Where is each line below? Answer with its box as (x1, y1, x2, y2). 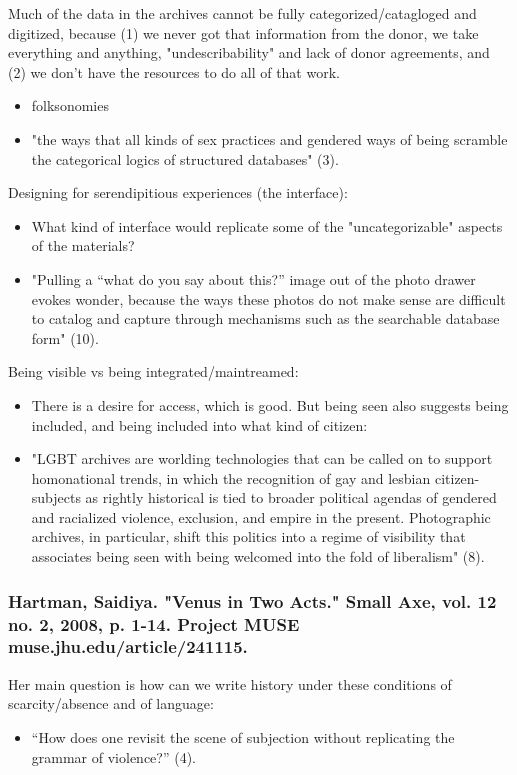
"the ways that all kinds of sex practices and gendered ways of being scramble (31, 128, 508, 149)
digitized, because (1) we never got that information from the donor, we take (8, 22, 479, 43)
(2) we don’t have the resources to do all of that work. (8, 61, 340, 82)
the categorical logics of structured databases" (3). (31, 148, 339, 169)
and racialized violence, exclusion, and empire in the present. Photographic (31, 506, 491, 527)
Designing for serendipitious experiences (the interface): (8, 182, 348, 203)
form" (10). (31, 327, 99, 348)
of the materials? (31, 235, 135, 256)
